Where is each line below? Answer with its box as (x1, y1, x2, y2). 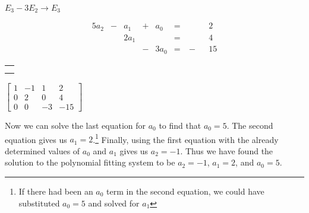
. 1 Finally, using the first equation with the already (93, 131, 279, 145)
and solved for (88, 196, 140, 209)
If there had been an (18, 185, 93, 198)
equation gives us (5, 133, 67, 145)
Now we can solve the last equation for (5, 119, 146, 131)
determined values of (5, 144, 80, 157)
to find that (159, 119, 201, 131)
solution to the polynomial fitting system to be (5, 156, 175, 169)
